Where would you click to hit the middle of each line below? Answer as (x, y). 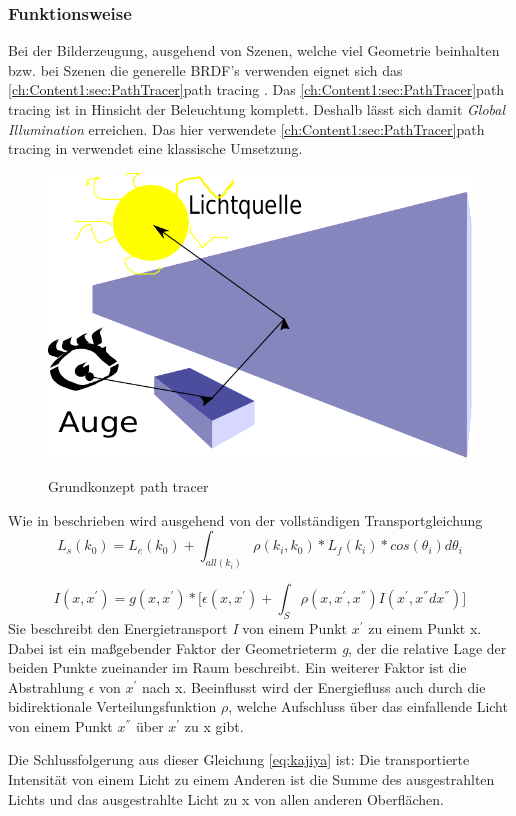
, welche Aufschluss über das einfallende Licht (368, 706)
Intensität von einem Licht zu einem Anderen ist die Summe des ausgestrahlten (251, 779)
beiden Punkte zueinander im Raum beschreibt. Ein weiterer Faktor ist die (237, 667)
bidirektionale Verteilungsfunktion (112, 706)
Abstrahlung (46, 686)
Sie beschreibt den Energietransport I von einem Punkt (178, 627)
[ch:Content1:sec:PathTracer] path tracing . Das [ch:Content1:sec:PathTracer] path (256, 89)
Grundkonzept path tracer (128, 486)
